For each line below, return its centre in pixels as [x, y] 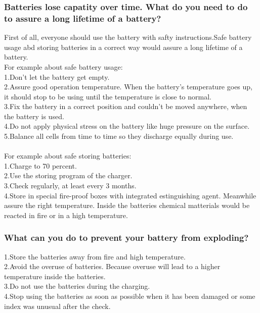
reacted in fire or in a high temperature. [66, 215]
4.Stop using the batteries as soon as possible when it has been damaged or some [130, 296]
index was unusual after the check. [57, 306]
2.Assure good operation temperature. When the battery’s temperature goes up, [128, 87]
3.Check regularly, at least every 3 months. [70, 186]
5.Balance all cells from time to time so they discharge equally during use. [119, 136]
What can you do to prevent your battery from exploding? [126, 238]
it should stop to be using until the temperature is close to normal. [108, 96]
